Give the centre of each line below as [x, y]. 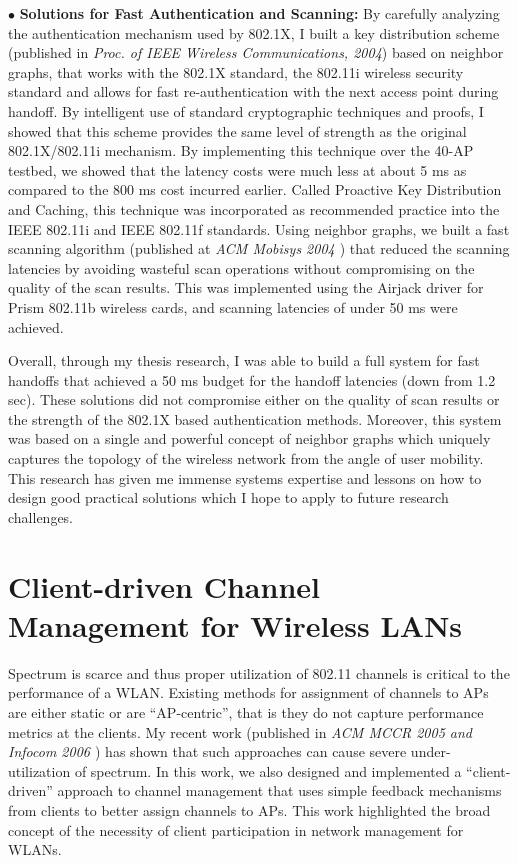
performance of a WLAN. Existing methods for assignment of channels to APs [248, 692]
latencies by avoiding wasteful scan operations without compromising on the [241, 267]
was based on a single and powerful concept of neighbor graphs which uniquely [249, 438]
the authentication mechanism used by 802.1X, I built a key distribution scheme [254, 32]
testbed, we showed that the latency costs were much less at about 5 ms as [237, 169]
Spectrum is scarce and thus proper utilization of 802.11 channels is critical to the [259, 672]
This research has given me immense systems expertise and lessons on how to [245, 477]
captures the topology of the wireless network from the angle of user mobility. [246, 458]
